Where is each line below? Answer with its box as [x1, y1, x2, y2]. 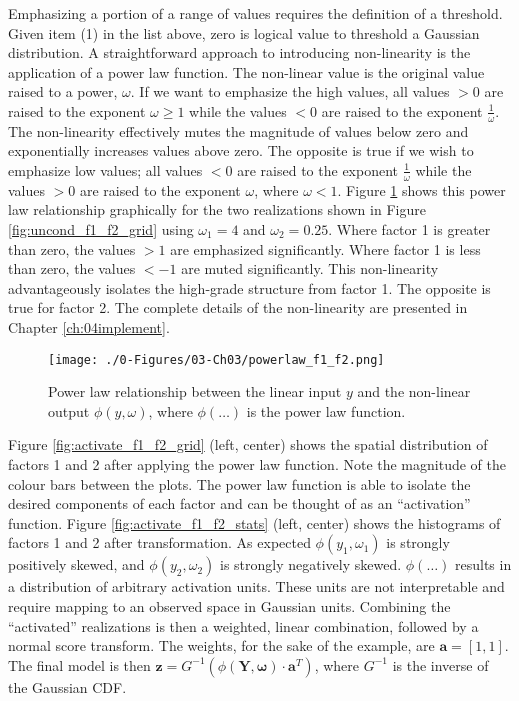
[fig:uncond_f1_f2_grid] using [8, 219, 194, 239]
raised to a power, [8, 81, 118, 102]
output [48, 400, 90, 421]
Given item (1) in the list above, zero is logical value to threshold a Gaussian [8, 22, 480, 43]
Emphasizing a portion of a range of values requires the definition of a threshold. [8, 3, 503, 23]
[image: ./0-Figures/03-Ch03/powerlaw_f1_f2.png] [48, 352, 385, 367]
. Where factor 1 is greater [328, 219, 491, 239]
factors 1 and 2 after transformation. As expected [8, 532, 311, 553]
